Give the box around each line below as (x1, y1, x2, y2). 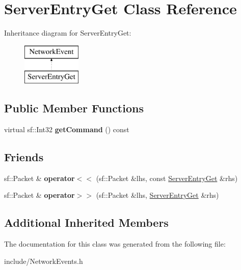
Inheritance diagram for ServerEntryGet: (4, 27, 131, 38)
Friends (4, 149, 44, 165)
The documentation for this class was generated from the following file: (4, 238, 226, 249)
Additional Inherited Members (4, 215, 169, 230)
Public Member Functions (4, 100, 144, 116)
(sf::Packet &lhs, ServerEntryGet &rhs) (96, 190, 219, 200)
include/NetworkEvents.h (4, 255, 83, 266)
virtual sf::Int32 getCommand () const (4, 124, 129, 135)
